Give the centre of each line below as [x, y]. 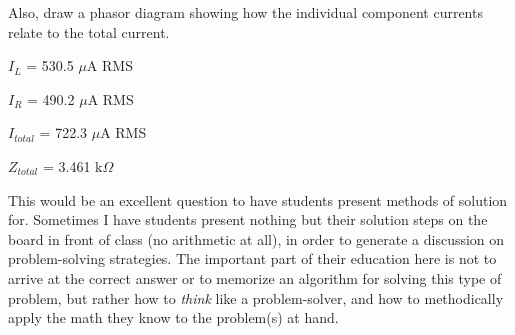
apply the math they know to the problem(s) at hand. [173, 317]
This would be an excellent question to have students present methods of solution [258, 199]
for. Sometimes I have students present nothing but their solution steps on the [248, 219]
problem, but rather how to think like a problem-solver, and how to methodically [256, 297]
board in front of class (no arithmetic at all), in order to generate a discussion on [256, 238]
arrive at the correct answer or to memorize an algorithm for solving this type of [255, 277]
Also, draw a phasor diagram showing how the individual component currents [245, 12]
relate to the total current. [89, 31]
